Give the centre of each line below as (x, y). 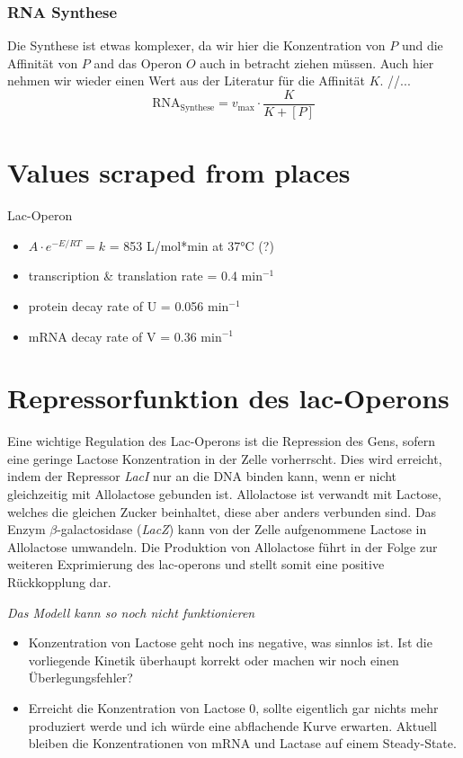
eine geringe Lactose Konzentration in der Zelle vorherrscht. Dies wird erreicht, (225, 458)
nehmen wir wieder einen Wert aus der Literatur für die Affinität (187, 80)
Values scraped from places (179, 172)
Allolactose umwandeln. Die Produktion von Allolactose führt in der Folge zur (223, 546)
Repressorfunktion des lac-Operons (228, 398)
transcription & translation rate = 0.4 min (145, 276)
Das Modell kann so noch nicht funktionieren (131, 612)
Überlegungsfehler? (80, 678)
